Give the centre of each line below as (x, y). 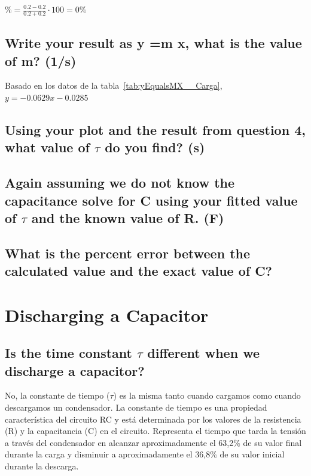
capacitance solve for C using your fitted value (151, 200)
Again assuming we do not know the (120, 183)
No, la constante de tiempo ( (57, 395)
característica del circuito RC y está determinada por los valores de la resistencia (153, 419)
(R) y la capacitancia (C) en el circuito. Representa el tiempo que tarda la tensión (155, 431)
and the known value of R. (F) (128, 217)
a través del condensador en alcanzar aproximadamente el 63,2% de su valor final (153, 442)
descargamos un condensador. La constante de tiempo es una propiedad (136, 407)
